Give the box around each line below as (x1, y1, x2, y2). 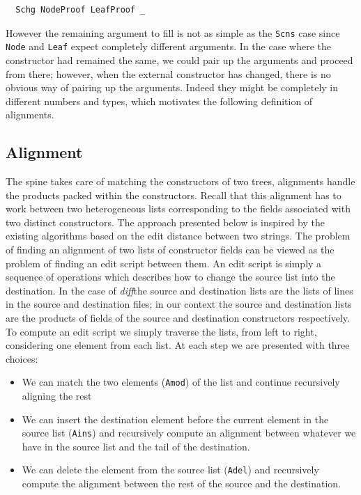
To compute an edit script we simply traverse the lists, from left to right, (6, 324, 317, 338)
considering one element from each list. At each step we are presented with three (6, 338, 350, 352)
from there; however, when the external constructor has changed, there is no (6, 66, 331, 81)
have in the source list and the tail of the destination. (22, 439, 250, 453)
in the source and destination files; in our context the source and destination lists (6, 297, 352, 311)
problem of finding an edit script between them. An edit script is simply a (6, 256, 322, 270)
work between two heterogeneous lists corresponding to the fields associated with (6, 201, 351, 216)
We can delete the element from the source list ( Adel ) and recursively (22, 462, 319, 477)
